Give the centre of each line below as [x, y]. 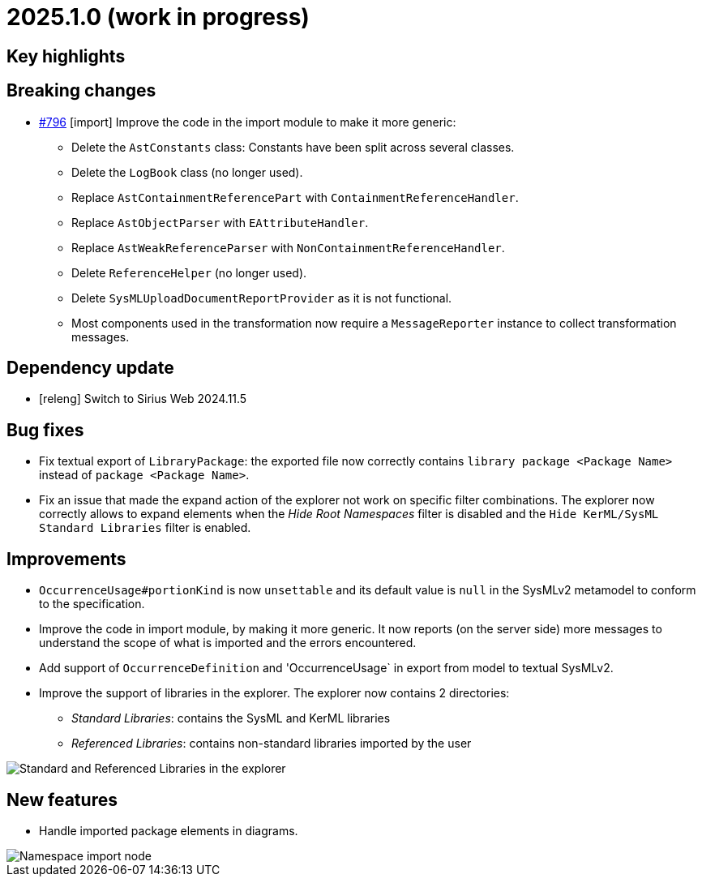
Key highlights [66, 56]
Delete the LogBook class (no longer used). [187, 172]
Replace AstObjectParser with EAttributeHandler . [220, 222]
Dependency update [90, 368]
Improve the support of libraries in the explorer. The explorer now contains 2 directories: [274, 693]
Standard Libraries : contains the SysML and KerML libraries [231, 718]
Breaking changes [81, 91]
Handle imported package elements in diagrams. [169, 830]
